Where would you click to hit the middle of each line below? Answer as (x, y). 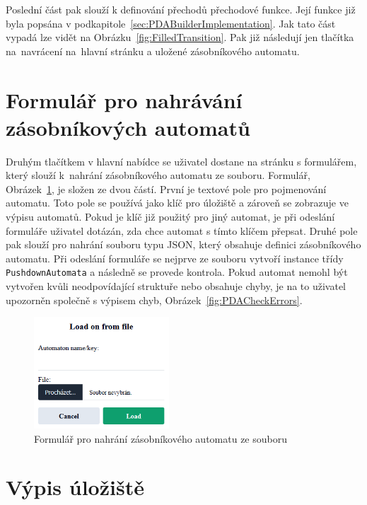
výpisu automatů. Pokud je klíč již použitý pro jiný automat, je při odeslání (170, 217)
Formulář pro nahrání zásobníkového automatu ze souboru (161, 438)
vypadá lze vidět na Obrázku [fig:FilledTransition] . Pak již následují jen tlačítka (180, 37)
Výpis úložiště (75, 487)
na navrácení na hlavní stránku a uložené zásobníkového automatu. (153, 51)
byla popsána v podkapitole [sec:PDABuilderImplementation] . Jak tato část (171, 23)
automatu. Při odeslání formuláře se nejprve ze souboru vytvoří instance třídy (175, 258)
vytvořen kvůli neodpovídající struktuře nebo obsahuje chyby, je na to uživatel (176, 286)
